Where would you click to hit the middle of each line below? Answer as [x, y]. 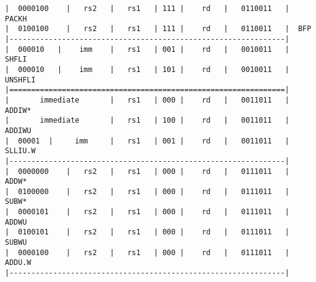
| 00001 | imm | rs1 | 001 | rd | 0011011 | [147, 141]
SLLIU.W [20, 151]
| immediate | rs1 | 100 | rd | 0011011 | [147, 121]
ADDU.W [18, 263]
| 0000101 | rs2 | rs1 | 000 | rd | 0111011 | [147, 212]
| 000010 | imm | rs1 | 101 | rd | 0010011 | [147, 69]
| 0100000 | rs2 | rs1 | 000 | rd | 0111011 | [147, 191]
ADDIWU [18, 130]
